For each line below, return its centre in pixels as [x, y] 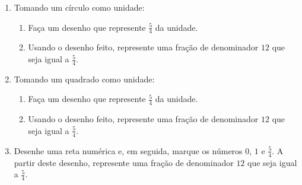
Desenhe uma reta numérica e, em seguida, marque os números [128, 150]
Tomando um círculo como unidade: [79, 7]
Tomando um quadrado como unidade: [84, 79]
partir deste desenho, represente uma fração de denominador [124, 162]
